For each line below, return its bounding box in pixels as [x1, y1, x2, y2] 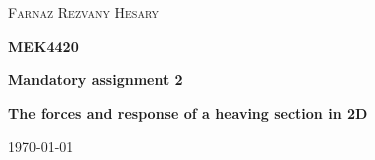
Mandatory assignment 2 [8, 69, 183, 90]
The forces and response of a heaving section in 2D [8, 102, 368, 123]
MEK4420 [8, 35, 79, 56]
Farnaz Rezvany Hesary [8, 2, 159, 22]
